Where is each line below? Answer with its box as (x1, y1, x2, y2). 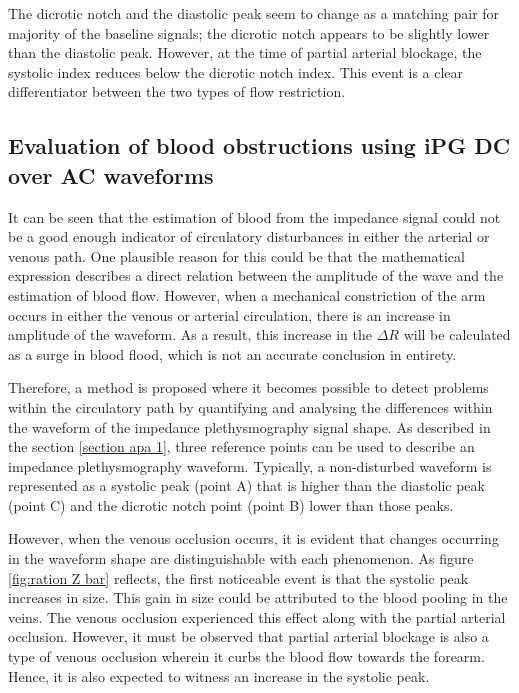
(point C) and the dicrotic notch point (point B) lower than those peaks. (8, 494, 454, 515)
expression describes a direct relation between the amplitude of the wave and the (8, 265, 504, 286)
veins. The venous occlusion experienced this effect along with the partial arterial (8, 606, 506, 627)
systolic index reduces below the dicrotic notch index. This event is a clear (8, 61, 464, 82)
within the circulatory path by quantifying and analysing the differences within (8, 396, 493, 417)
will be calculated (403, 324, 511, 345)
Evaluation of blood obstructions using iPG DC (8, 130, 511, 161)
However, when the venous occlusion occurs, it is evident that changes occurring (8, 528, 499, 549)
